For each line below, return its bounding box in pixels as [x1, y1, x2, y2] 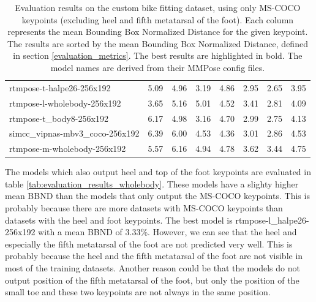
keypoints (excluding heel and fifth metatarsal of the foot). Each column [21, 13, 294, 26]
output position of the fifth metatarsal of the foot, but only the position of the [5, 273, 299, 286]
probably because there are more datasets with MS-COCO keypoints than [5, 202, 283, 214]
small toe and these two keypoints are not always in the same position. [5, 285, 271, 298]
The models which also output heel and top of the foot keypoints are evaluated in [5, 165, 311, 178]
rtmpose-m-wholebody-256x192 [9, 142, 126, 155]
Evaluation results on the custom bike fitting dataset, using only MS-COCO [15, 1, 301, 13]
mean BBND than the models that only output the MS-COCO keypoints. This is [5, 189, 310, 202]
